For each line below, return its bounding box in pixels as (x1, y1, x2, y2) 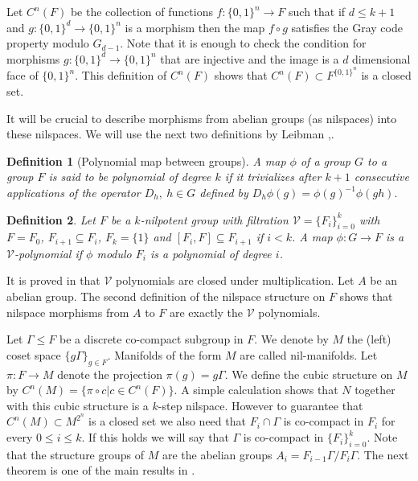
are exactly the (169, 303, 244, 320)
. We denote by (254, 331, 329, 347)
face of (6, 67, 39, 84)
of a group (300, 152, 351, 169)
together (354, 381, 395, 398)
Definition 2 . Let (6, 211, 96, 228)
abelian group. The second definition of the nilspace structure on (6, 288, 326, 305)
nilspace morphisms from (6, 303, 129, 320)
